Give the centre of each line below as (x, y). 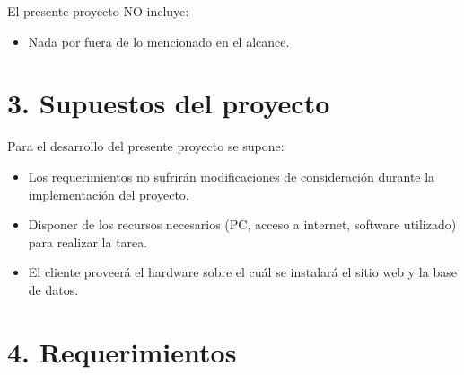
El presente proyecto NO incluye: (98, 11)
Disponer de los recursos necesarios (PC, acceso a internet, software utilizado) (242, 224)
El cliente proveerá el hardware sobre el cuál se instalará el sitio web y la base (242, 272)
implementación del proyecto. (109, 194)
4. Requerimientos (122, 351)
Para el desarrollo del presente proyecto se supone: (146, 146)
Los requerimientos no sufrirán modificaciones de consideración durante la (232, 176)
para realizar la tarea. (88, 241)
